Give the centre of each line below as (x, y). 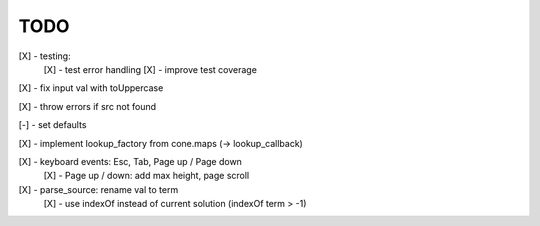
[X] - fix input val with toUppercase (91, 88)
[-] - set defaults (52, 125)
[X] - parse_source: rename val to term (98, 189)
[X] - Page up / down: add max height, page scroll (146, 176)
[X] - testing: (44, 56)
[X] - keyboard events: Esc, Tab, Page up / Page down (130, 161)
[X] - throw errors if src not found (87, 106)
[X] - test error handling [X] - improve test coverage (150, 69)
